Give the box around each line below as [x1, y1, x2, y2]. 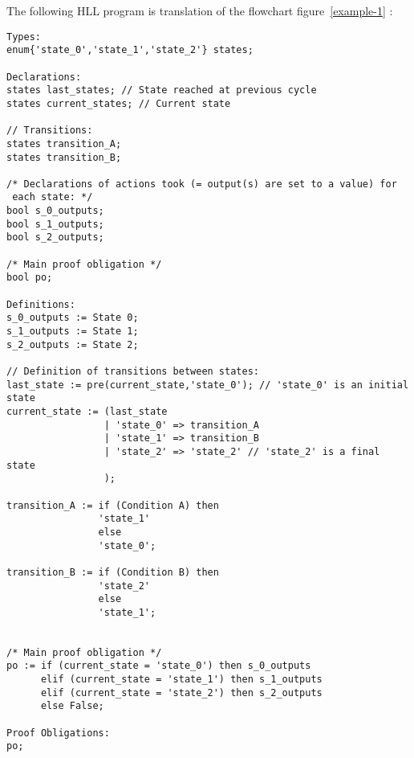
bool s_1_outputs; [6, 218, 104, 230]
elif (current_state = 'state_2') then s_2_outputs [40, 686, 323, 699]
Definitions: [6, 298, 75, 310]
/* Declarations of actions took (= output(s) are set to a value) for [6, 178, 397, 190]
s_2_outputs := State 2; [6, 338, 139, 350]
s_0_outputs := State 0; [6, 312, 139, 324]
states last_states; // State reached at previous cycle [6, 84, 317, 96]
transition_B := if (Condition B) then [6, 566, 219, 578]
